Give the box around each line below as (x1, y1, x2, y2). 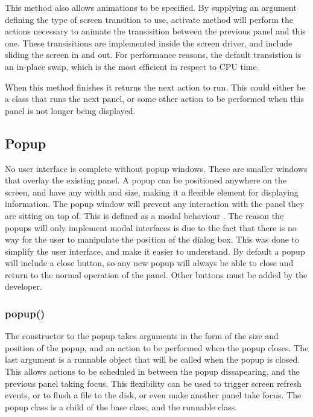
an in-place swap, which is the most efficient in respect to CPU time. (5, 60, 259, 72)
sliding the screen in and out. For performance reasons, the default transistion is (5, 48, 302, 61)
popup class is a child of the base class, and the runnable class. (5, 400, 238, 413)
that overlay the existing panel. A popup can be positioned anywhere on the (5, 174, 286, 186)
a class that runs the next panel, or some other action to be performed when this (5, 92, 305, 105)
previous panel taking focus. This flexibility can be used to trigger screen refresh (5, 377, 302, 389)
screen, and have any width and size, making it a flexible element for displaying (5, 185, 299, 198)
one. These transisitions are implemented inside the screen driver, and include (5, 36, 292, 49)
